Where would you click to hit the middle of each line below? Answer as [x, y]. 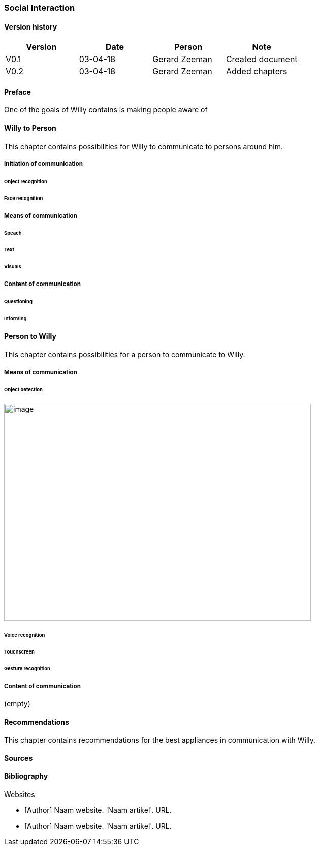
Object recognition [26, 181]
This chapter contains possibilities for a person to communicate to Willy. [125, 355]
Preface [18, 92]
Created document [262, 59]
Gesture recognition [27, 668]
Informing [15, 318]
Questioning [18, 301]
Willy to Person [30, 128]
